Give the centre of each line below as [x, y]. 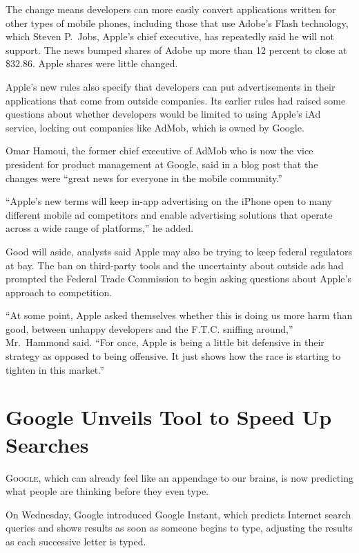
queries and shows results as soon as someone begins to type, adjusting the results [179, 528]
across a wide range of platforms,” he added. [100, 228]
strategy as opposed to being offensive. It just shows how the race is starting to [173, 356]
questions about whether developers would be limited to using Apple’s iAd [163, 114]
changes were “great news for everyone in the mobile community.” [144, 178]
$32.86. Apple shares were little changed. [92, 63]
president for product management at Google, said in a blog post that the [162, 164]
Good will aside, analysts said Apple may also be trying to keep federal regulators [179, 251]
